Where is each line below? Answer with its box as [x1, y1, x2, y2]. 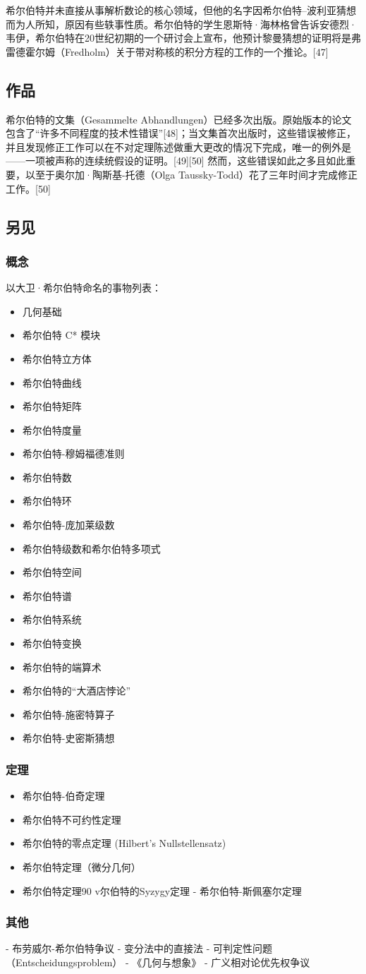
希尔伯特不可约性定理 [22, 812, 121, 826]
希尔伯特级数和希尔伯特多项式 [22, 541, 161, 555]
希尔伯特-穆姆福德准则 [22, 446, 125, 461]
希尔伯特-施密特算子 [22, 707, 115, 721]
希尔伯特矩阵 [22, 399, 82, 414]
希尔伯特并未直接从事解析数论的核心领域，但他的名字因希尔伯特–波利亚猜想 [6, 3, 356, 17]
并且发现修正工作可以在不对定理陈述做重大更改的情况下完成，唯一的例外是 [6, 139, 351, 154]
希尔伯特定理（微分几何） [22, 860, 141, 874]
